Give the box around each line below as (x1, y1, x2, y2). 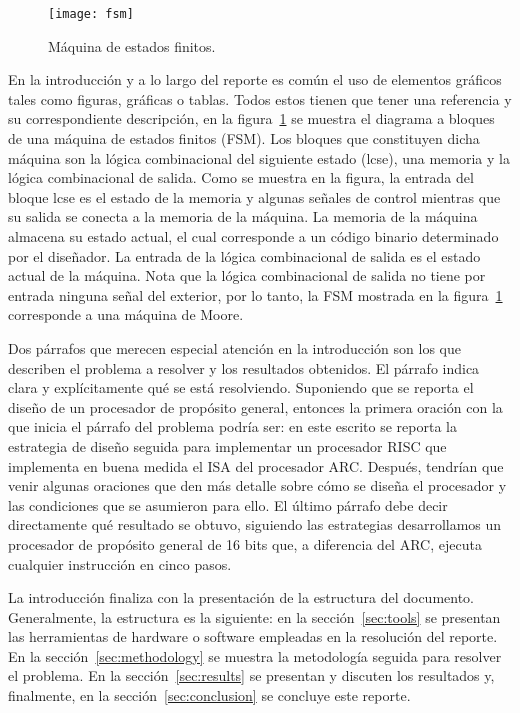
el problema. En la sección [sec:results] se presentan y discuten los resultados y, (8, 665, 495, 686)
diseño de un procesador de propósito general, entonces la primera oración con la (8, 396, 503, 417)
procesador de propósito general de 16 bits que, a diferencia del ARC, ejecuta (8, 533, 482, 554)
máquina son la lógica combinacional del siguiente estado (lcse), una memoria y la (8, 147, 510, 168)
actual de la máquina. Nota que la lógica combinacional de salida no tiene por (8, 265, 486, 286)
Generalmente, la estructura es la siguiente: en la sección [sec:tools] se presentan (8, 606, 501, 627)
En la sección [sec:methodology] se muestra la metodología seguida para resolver (8, 645, 502, 666)
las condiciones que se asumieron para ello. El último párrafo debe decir (8, 494, 448, 515)
